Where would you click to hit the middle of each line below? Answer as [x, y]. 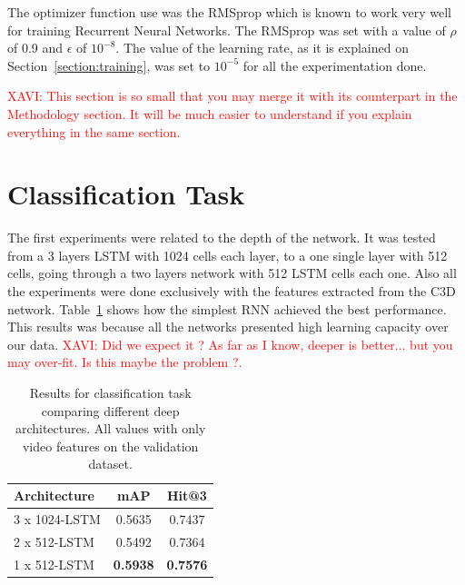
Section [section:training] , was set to [109, 65]
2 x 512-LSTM [54, 541]
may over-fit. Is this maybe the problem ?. [125, 362]
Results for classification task [110, 393]
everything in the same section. [94, 131]
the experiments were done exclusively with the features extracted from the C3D [232, 291]
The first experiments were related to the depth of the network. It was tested [222, 238]
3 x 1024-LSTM [57, 518]
